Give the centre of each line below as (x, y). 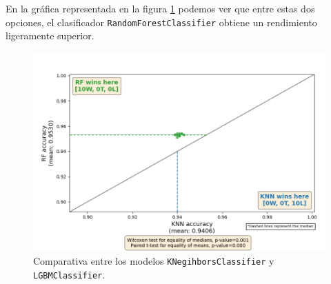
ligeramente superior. (50, 35)
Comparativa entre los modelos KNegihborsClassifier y (154, 261)
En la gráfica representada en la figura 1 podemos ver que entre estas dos (160, 8)
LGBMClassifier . (69, 274)
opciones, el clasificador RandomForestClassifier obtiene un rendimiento (161, 22)
